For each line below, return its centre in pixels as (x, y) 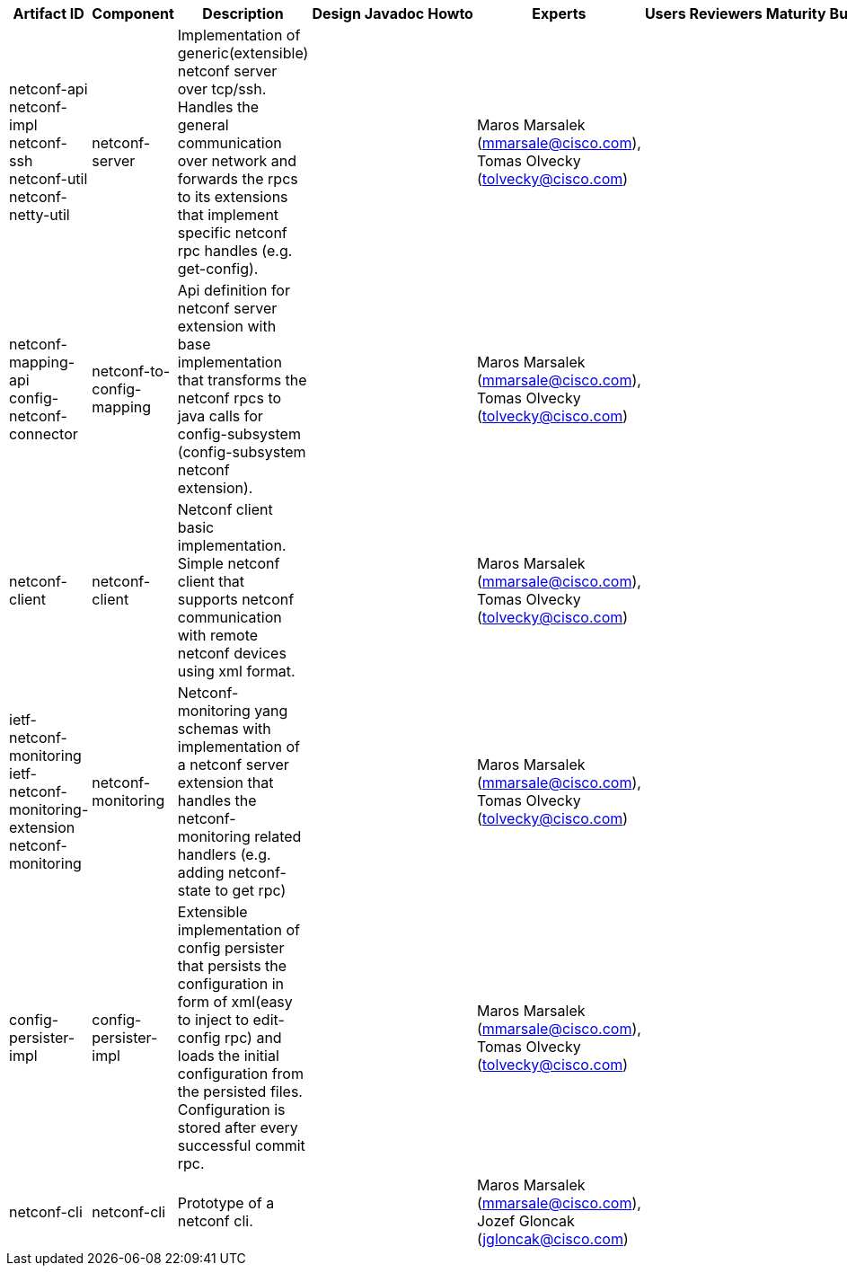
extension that (225, 782)
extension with (227, 326)
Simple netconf (229, 563)
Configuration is (231, 1109)
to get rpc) (251, 890)
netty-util (40, 215)
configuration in (231, 984)
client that (211, 581)
